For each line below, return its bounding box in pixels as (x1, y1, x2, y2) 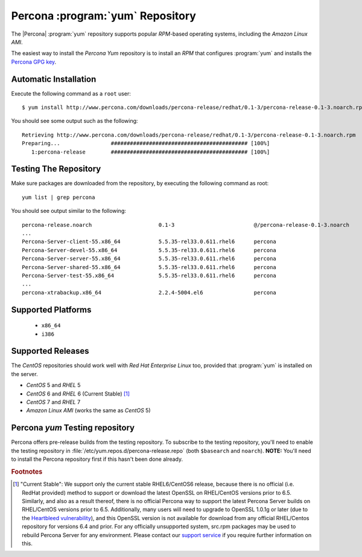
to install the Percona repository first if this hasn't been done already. (11, 455, 183, 463)
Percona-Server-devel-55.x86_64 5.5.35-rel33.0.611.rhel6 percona (22, 247, 277, 253)
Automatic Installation (11, 74, 97, 84)
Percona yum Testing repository (11, 423, 135, 433)
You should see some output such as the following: (11, 117, 138, 125)
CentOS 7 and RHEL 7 (26, 399, 81, 406)
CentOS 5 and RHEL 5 (26, 382, 81, 389)
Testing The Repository (11, 164, 101, 174)
